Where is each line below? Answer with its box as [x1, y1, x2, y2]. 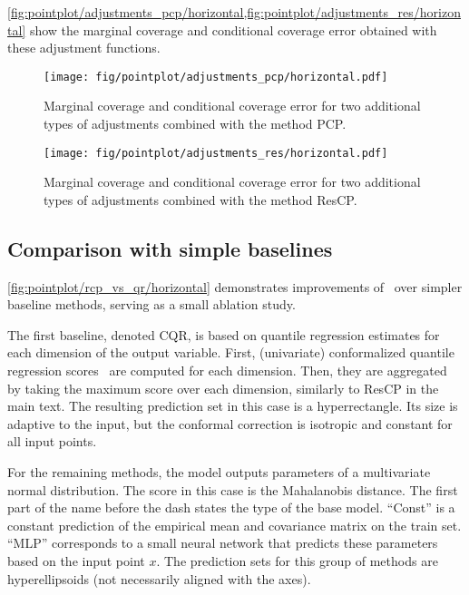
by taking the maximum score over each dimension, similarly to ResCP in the [7, 378, 439, 397]
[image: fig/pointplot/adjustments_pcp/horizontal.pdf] [44, 70, 388, 83]
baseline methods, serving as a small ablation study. [7, 295, 296, 314]
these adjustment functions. [7, 38, 161, 57]
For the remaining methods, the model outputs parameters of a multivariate [7, 463, 431, 482]
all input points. [7, 432, 97, 451]
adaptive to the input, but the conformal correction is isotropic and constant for [7, 414, 453, 433]
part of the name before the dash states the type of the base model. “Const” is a [7, 498, 455, 517]
